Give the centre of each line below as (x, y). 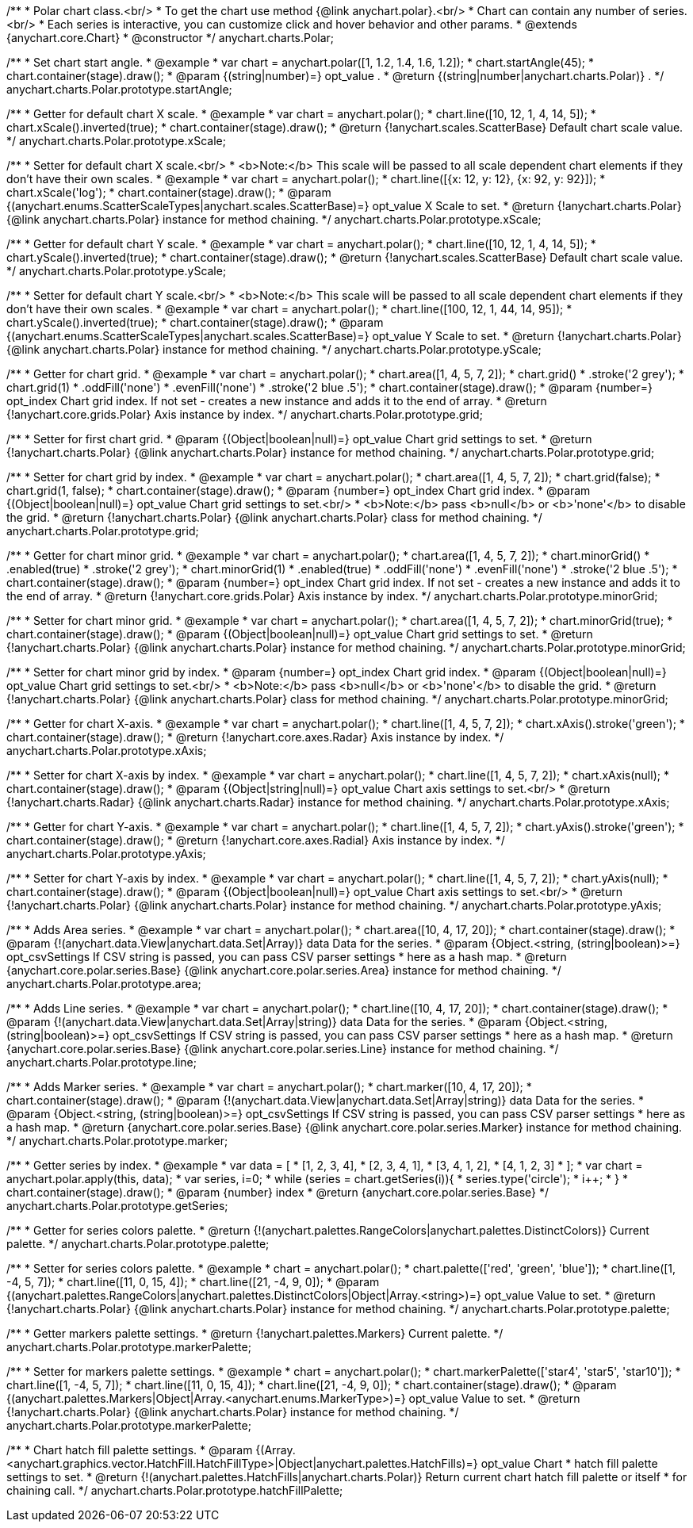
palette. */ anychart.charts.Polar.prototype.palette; (138, 1244)
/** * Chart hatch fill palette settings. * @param (130, 1450)
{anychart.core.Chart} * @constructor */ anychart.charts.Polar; (170, 38)
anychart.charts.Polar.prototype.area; (104, 984)
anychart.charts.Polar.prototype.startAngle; (119, 89)
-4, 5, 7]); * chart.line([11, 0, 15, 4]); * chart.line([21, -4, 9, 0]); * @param (193, 1282)
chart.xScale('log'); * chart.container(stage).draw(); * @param (169, 192)
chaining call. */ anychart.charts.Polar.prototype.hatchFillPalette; (175, 1490)
